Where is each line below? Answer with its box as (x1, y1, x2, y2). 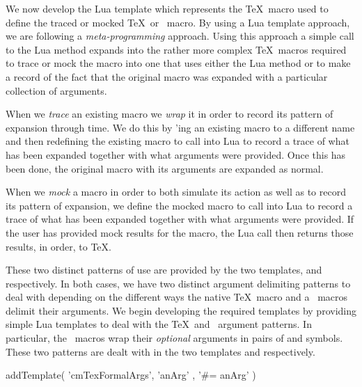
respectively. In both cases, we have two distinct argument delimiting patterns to (6, 276, 351, 290)
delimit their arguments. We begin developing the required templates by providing (6, 303, 356, 317)
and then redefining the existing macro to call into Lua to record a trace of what (6, 134, 349, 148)
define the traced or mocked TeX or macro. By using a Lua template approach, (6, 15, 350, 29)
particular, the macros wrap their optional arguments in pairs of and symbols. (6, 331, 343, 345)
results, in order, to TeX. (6, 239, 111, 253)
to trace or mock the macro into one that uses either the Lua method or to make (6, 56, 351, 70)
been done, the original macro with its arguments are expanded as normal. (6, 161, 324, 175)
